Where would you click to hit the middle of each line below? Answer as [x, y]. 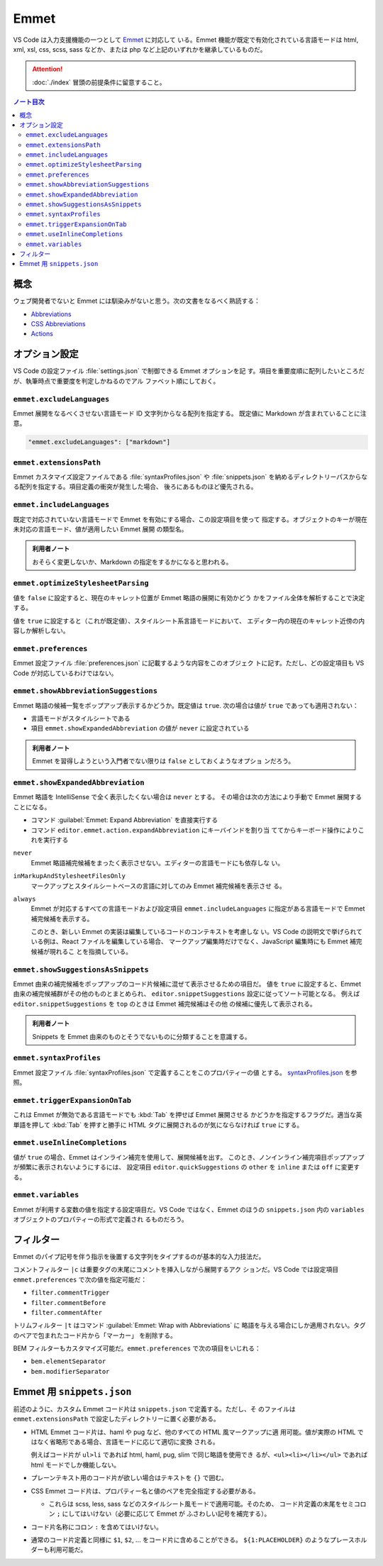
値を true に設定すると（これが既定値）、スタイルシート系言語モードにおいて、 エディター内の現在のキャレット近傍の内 [189, 621]
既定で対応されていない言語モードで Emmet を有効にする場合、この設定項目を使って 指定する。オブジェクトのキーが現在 [190, 519]
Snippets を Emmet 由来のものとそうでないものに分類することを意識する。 [141, 1036]
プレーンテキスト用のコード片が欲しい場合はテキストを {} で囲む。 [129, 1478]
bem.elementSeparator [68, 1361]
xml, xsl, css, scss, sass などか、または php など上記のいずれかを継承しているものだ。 [140, 49]
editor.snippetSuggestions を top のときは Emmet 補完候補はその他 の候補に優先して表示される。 [165, 1004]
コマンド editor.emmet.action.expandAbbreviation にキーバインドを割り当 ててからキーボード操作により [194, 830]
